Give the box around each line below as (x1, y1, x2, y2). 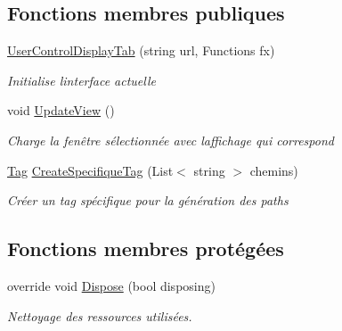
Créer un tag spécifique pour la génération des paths (7, 191, 289, 210)
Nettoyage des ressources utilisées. (7, 306, 192, 325)
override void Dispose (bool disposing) (7, 276, 216, 294)
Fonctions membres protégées (7, 235, 284, 262)
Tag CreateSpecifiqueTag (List (7, 161, 174, 179)
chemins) (249, 161, 298, 179)
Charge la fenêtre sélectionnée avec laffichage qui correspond (7, 130, 334, 149)
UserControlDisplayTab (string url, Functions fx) (7, 41, 275, 60)
